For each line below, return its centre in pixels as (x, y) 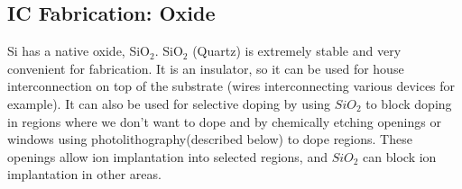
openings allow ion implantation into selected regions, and (167, 156)
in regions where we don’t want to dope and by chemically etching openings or (224, 121)
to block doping (409, 103)
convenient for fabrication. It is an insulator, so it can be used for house (206, 68)
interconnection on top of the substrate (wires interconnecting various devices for (231, 86)
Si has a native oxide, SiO (79, 51)
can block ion (400, 156)
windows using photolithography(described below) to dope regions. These (210, 139)
